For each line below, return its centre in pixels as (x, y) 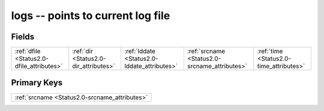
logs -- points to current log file (91, 16)
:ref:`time (270, 51)
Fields (23, 37)
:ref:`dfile (28, 51)
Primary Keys (37, 83)
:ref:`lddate (140, 51)
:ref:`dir (82, 51)
